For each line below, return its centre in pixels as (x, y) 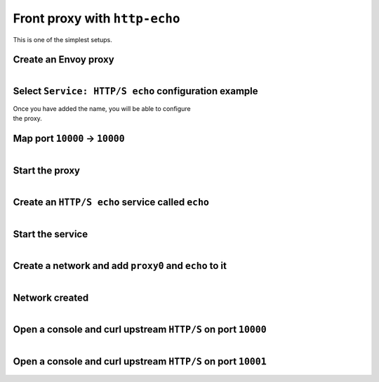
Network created (51, 298)
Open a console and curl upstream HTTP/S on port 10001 (140, 362)
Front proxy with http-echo (97, 18)
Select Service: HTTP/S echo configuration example (135, 91)
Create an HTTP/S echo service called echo (111, 202)
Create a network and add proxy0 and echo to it (120, 266)
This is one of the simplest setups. (62, 39)
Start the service (50, 234)
